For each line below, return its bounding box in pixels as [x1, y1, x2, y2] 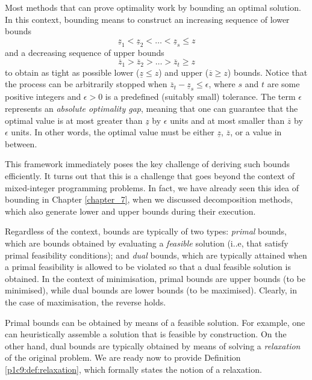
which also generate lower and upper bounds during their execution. [5, 204, 256, 217]
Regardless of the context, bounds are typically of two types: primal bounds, [5, 225, 287, 237]
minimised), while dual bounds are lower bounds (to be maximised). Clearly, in [5, 284, 298, 296]
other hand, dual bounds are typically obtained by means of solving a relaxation [5, 339, 301, 352]
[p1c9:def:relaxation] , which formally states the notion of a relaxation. [5, 363, 262, 375]
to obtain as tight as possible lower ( [5, 66, 140, 78]
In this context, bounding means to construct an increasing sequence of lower [5, 13, 290, 25]
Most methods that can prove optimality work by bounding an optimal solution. [5, 1, 301, 13]
